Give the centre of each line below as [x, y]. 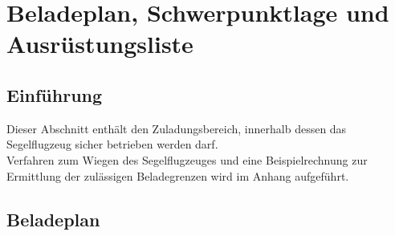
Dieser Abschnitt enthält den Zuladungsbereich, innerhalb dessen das [177, 128]
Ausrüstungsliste [100, 44]
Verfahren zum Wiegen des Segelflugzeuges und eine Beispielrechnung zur [187, 159]
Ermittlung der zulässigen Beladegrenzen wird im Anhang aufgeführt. [178, 175]
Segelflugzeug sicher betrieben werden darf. [112, 144]
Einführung [55, 94]
